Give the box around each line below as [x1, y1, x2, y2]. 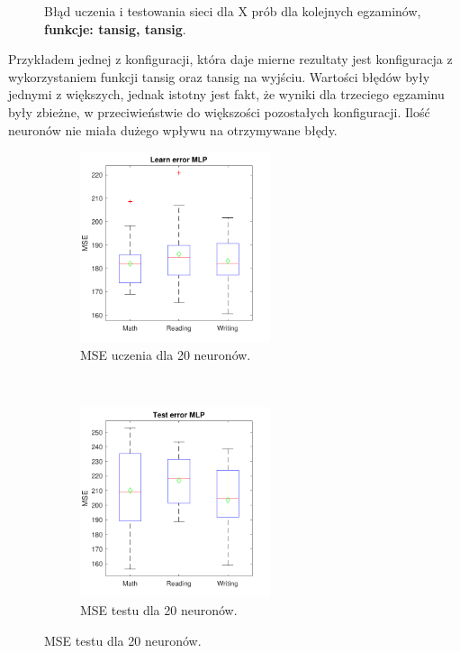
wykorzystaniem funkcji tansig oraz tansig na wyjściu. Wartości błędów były [8, 67, 430, 86]
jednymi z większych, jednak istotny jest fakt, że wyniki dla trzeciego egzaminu [8, 85, 445, 104]
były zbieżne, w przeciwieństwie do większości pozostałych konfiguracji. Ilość [8, 102, 430, 121]
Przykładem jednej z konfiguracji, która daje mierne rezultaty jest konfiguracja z [8, 50, 453, 69]
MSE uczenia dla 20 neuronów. [80, 345, 251, 363]
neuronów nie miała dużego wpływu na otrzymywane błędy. [8, 120, 338, 139]
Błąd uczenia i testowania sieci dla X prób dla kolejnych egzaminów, [44, 2, 421, 20]
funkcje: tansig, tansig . [44, 19, 186, 38]
